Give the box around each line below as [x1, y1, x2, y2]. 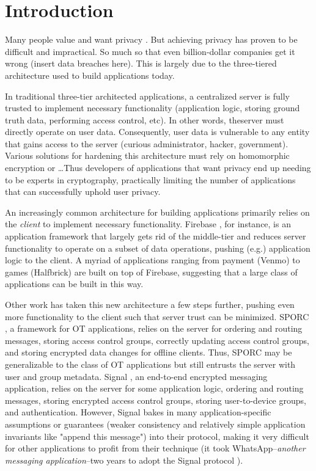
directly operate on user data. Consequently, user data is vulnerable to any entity [5, 125, 310, 138]
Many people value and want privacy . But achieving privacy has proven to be [5, 33, 298, 46]
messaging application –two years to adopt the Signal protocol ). [5, 453, 243, 466]
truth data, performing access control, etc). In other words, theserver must [5, 113, 284, 126]
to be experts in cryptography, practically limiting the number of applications [5, 173, 296, 186]
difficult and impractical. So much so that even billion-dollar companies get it [5, 45, 295, 57]
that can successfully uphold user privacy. [5, 185, 161, 198]
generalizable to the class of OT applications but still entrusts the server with [5, 357, 296, 370]
